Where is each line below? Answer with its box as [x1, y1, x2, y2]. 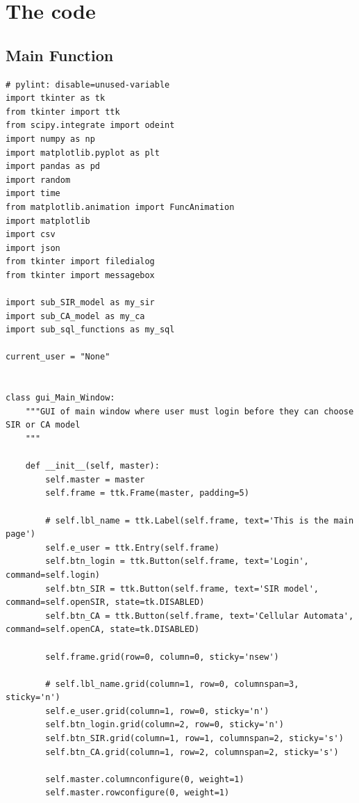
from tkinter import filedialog [6, 257, 155, 267]
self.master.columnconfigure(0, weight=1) [45, 774, 244, 784]
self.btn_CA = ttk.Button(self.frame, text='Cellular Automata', [45, 610, 354, 621]
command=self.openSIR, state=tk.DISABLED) [6, 597, 205, 608]
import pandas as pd [6, 161, 101, 172]
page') [6, 529, 35, 540]
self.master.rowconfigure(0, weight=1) [45, 788, 230, 798]
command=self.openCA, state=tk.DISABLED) [6, 624, 200, 635]
